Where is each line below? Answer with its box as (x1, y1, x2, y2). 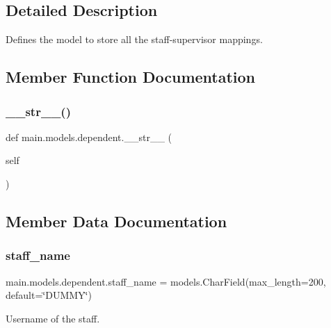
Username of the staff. (6, 311, 100, 325)
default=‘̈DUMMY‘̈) (6, 288, 92, 302)
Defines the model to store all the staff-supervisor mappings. (6, 32, 263, 47)
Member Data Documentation (6, 210, 227, 231)
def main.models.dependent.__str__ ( (6, 129, 172, 144)
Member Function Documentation (6, 66, 256, 88)
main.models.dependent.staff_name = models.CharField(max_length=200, (6, 274, 326, 288)
